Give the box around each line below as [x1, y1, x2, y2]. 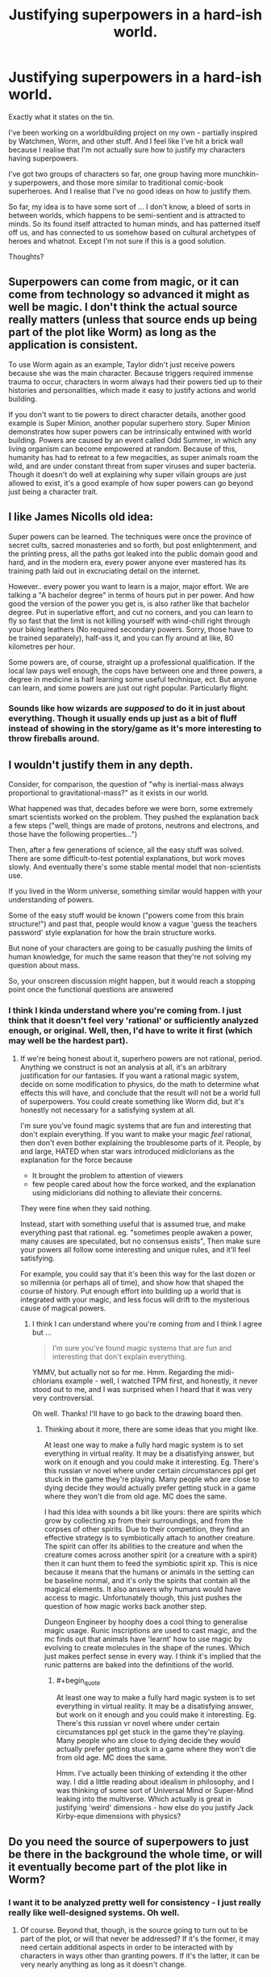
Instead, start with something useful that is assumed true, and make [19, 1218, 246, 1228]
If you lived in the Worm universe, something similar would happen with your [8, 886, 263, 897]
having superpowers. [8, 153, 79, 163]
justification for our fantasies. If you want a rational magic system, [19, 1071, 240, 1080]
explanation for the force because [19, 1155, 133, 1164]
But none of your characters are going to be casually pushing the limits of [8, 943, 252, 953]
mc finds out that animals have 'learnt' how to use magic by [44, 1634, 243, 1644]
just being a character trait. [8, 487, 98, 496]
